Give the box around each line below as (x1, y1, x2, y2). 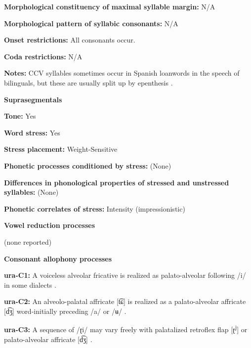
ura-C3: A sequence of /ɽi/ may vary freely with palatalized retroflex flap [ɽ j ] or (4, 323, 248, 335)
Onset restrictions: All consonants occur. (4, 35, 135, 45)
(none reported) (4, 236, 52, 247)
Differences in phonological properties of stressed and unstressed (4, 177, 229, 187)
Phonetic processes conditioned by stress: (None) (4, 160, 171, 171)
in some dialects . (4, 279, 56, 290)
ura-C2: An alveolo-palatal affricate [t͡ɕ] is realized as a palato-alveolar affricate (4, 296, 246, 306)
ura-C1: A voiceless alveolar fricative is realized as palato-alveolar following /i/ (4, 270, 246, 280)
